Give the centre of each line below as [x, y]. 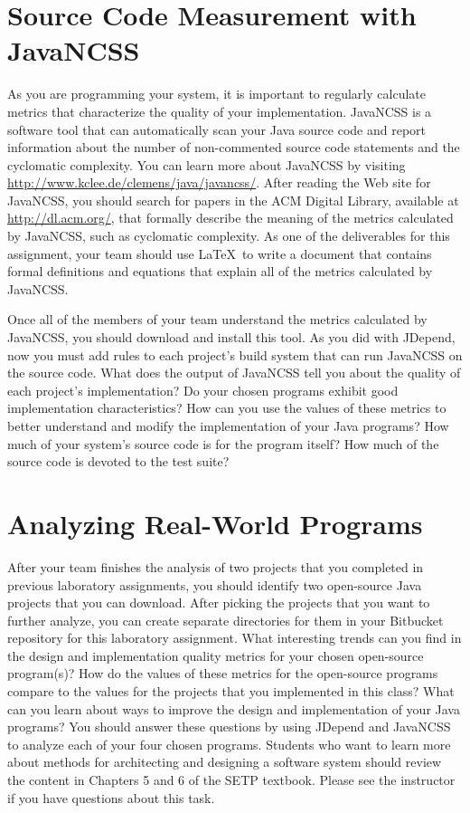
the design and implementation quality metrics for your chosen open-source [216, 655]
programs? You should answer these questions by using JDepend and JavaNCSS [229, 727]
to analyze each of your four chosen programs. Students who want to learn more [229, 744]
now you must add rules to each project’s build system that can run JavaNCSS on [235, 354]
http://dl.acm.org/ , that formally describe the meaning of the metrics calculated [230, 218]
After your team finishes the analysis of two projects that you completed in [216, 566]
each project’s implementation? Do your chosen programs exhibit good [203, 390]
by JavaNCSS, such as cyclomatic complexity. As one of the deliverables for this [229, 236]
